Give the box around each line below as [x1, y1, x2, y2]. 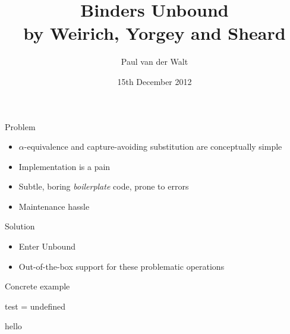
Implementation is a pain [18, 160, 111, 172]
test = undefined [5, 300, 65, 312]
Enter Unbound [18, 240, 75, 253]
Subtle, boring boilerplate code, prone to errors [18, 180, 189, 193]
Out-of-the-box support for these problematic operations [18, 260, 225, 272]
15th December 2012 [117, 75, 192, 87]
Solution [5, 220, 35, 232]
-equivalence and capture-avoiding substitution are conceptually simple [24, 140, 282, 153]
